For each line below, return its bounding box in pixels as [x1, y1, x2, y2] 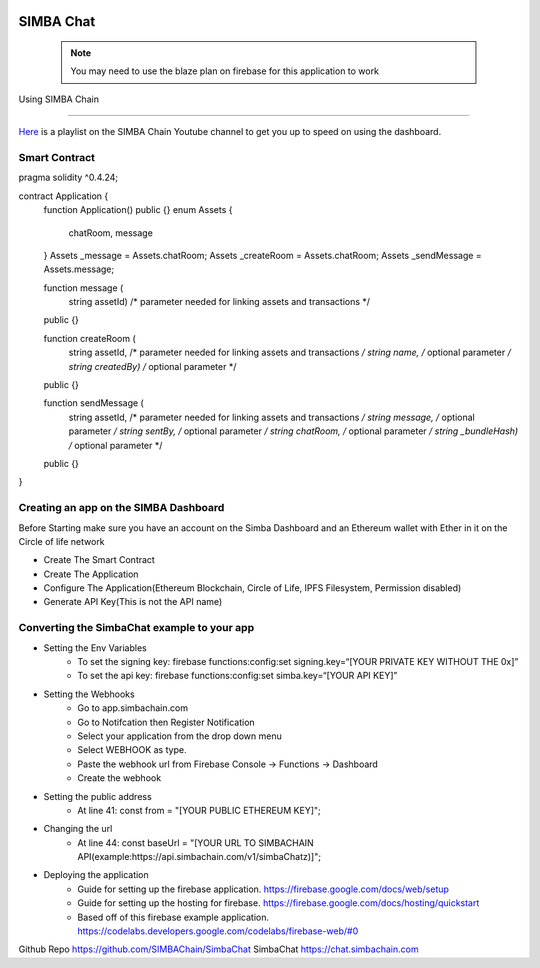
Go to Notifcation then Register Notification [77, 716, 255, 728]
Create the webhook [77, 772, 162, 784]
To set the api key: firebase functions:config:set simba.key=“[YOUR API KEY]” [77, 670, 398, 682]
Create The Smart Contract [43, 554, 155, 566]
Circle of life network [18, 535, 105, 547]
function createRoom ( [43, 332, 137, 344]
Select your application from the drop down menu [77, 730, 282, 742]
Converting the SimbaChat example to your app [18, 621, 255, 635]
